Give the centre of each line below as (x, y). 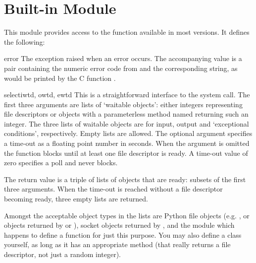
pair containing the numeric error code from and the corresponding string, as (121, 68)
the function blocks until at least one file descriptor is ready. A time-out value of (126, 153)
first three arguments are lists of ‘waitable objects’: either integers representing (123, 104)
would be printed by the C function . (60, 78)
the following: (25, 41)
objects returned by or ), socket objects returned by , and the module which (119, 225)
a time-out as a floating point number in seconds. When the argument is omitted (127, 143)
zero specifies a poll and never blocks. (61, 163)
